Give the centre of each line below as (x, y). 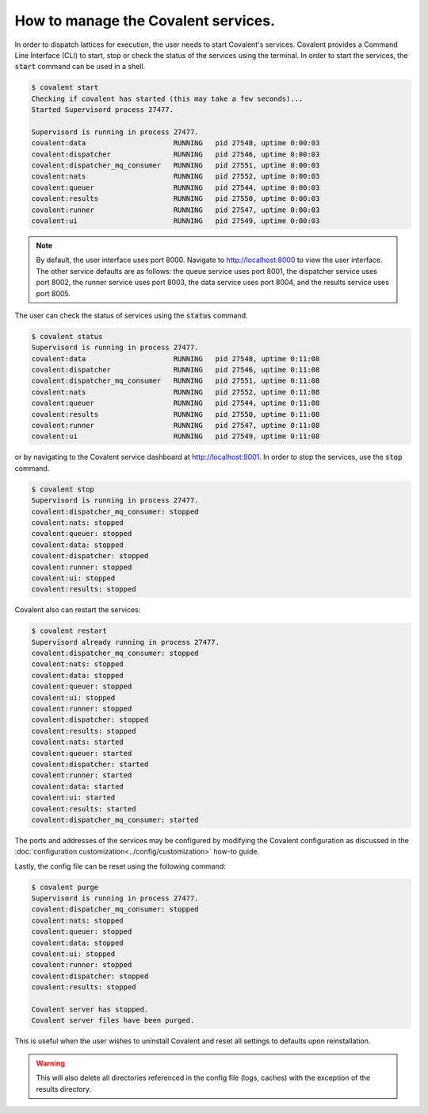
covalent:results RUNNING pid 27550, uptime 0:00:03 (176, 199)
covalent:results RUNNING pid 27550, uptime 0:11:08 (176, 414)
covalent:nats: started (78, 742)
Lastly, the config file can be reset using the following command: (120, 866)
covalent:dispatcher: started (90, 764)
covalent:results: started (84, 809)
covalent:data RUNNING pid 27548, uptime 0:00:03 (176, 143)
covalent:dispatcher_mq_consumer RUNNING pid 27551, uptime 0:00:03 (176, 166)
